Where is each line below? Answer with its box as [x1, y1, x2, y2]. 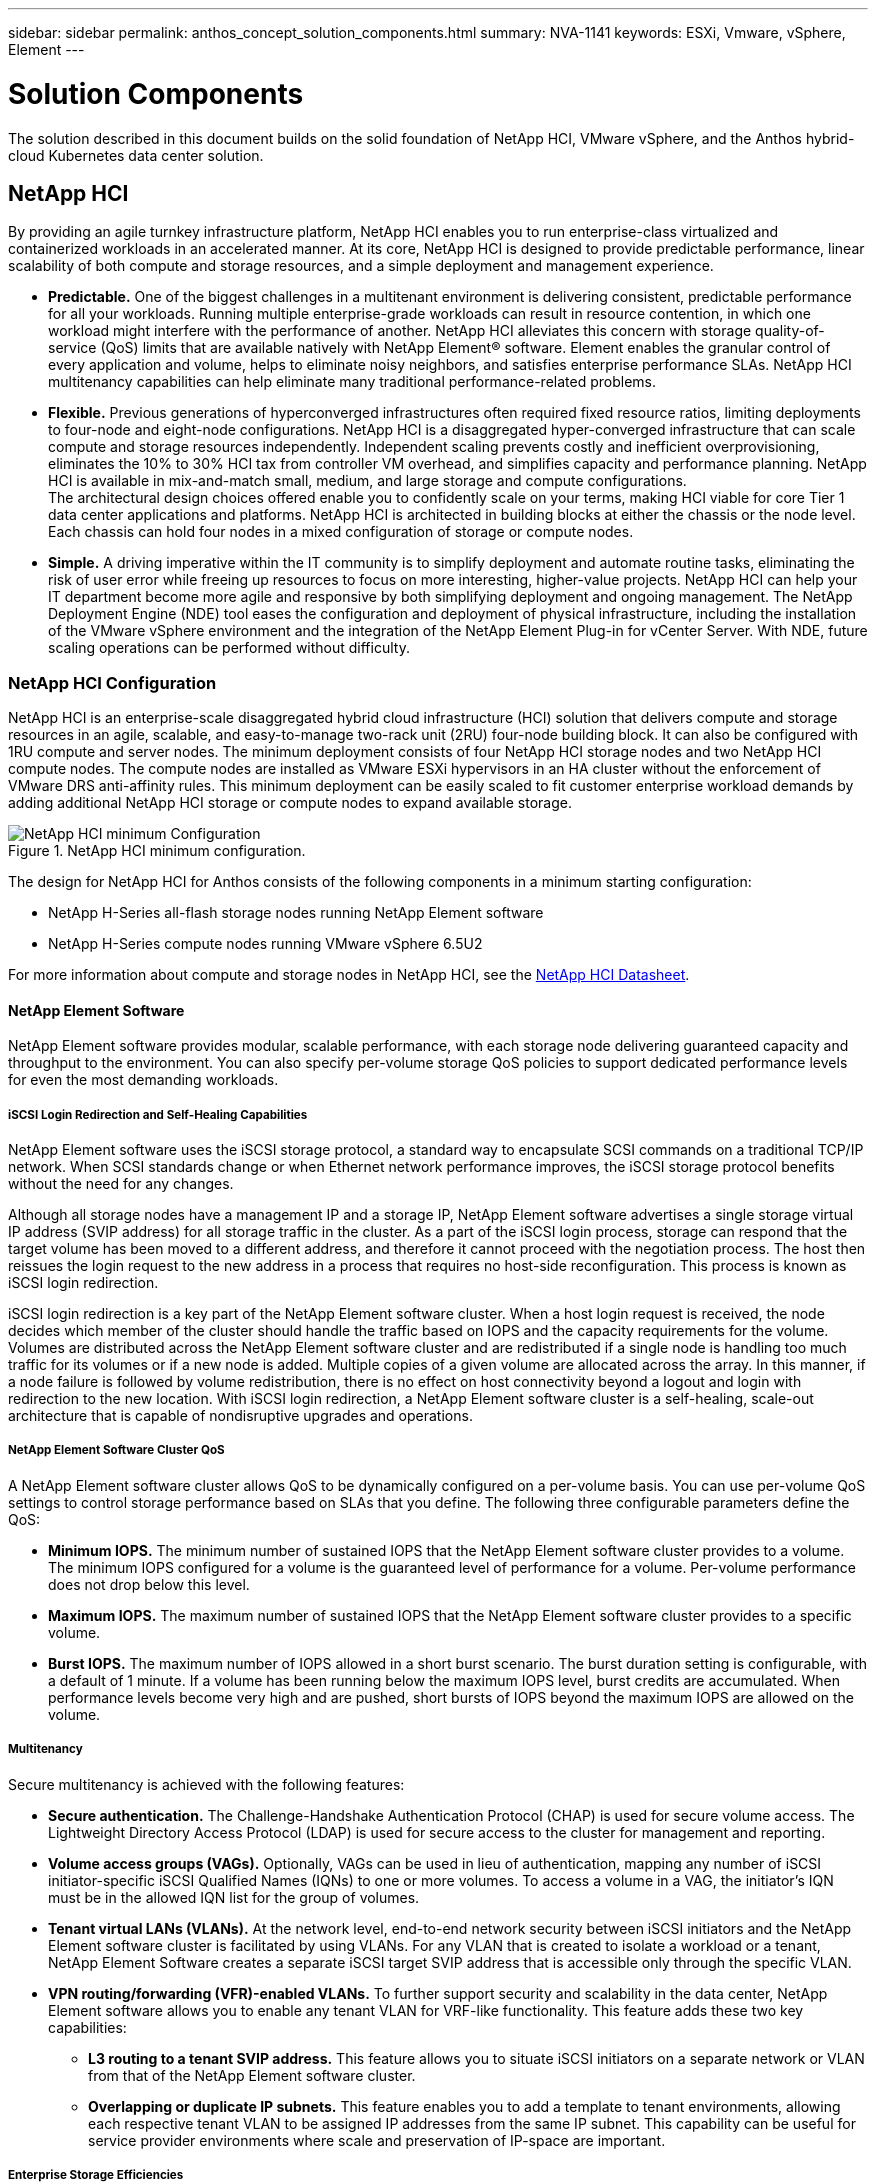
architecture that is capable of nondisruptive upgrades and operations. [8, 1407, 473, 1425]
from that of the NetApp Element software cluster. [88, 2066, 416, 2084]
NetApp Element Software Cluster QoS [8, 1443, 225, 1458]
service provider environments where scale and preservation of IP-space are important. [88, 2131, 666, 2149]
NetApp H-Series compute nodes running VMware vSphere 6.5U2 [48, 935, 483, 953]
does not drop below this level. [48, 1575, 250, 1593]
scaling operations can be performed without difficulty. [48, 639, 410, 657]
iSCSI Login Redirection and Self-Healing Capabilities [8, 1107, 308, 1122]
